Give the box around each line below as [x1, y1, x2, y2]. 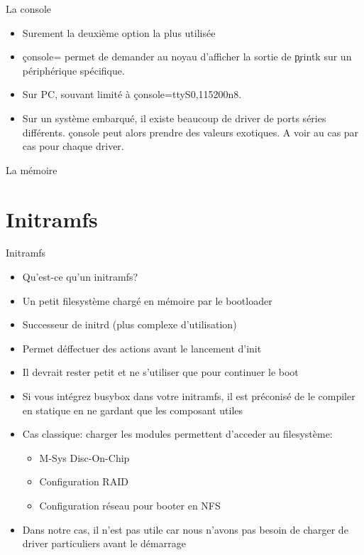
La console [6, 1, 52, 16]
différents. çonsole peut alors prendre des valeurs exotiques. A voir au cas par [22, 124, 359, 139]
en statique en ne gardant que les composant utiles [22, 402, 243, 417]
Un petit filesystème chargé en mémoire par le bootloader [22, 293, 272, 308]
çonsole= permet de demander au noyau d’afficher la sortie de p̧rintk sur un [22, 49, 352, 64]
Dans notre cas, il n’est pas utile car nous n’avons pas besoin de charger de [22, 522, 348, 537]
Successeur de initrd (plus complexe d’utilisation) [22, 317, 237, 332]
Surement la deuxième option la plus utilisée [22, 25, 216, 40]
